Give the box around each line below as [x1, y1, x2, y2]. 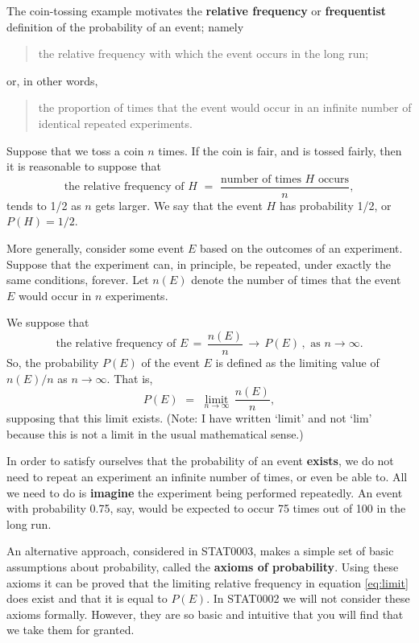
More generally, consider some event [6, 240, 185, 256]
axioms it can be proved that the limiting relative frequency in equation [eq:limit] [6, 574, 409, 591]
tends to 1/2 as [6, 196, 81, 213]
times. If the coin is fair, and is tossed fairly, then [158, 142, 402, 159]
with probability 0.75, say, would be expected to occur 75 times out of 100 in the [6, 500, 406, 517]
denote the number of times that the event [191, 271, 401, 288]
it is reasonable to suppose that [6, 158, 162, 175]
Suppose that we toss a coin [6, 142, 144, 159]
